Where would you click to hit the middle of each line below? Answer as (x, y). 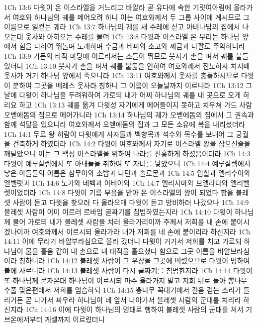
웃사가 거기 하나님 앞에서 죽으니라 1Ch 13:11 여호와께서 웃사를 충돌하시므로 (122, 75)
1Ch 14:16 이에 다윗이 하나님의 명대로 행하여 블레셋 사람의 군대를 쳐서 (134, 309)
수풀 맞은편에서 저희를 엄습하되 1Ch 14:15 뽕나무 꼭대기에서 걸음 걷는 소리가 (123, 290)
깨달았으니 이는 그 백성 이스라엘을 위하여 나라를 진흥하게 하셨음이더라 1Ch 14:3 (127, 153)
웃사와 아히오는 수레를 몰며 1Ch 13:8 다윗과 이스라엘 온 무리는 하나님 (133, 36)
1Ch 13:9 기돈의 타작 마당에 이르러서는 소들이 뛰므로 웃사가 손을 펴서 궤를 (119, 55)
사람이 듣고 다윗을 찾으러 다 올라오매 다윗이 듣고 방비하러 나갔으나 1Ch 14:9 (131, 202)
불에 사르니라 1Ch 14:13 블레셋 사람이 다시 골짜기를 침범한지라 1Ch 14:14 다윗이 (128, 271)
